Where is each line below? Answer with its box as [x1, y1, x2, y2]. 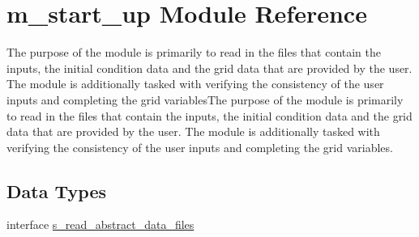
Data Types [6, 178, 106, 203]
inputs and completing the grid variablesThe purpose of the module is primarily [6, 91, 404, 108]
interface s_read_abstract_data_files [6, 216, 195, 233]
